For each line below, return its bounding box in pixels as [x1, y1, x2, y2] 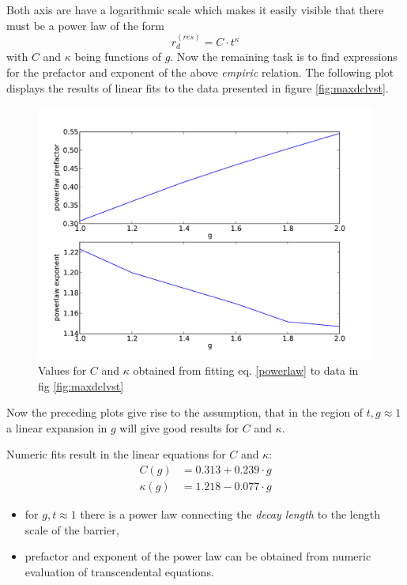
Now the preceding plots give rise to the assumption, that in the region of [6, 404, 364, 421]
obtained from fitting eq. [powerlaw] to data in [133, 362, 359, 379]
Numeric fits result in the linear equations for [6, 446, 226, 462]
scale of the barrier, [24, 521, 119, 538]
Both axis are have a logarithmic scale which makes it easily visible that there [6, 2, 384, 17]
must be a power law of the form [6, 17, 165, 33]
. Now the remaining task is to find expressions [170, 48, 398, 65]
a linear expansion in [6, 419, 107, 436]
